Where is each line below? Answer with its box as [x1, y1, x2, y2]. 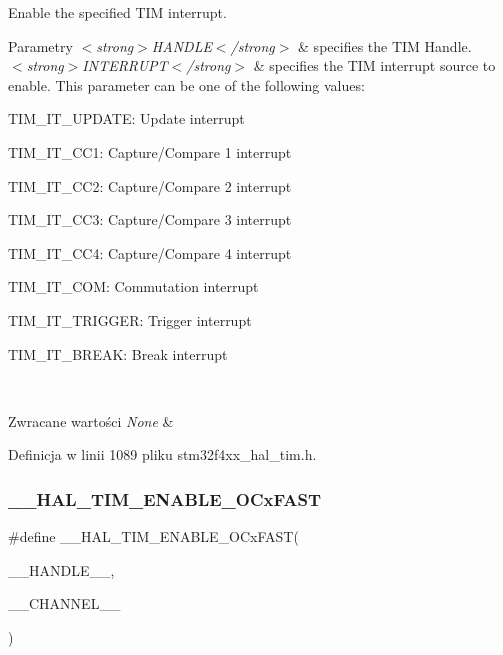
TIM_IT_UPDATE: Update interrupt [8, 108, 245, 129]
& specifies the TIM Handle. [298, 35, 472, 56]
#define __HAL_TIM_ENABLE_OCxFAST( [8, 526, 299, 547]
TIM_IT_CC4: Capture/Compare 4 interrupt [8, 242, 292, 263]
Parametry [8, 35, 73, 56]
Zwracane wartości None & [8, 410, 174, 431]
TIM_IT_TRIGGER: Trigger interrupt [8, 309, 252, 330]
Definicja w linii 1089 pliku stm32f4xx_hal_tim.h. [8, 444, 317, 465]
